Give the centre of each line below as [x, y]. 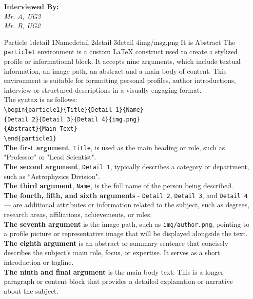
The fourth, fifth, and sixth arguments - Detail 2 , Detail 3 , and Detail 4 [126, 195]
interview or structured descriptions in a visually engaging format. [103, 90]
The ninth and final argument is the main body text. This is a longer [114, 271]
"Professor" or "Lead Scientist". [50, 157]
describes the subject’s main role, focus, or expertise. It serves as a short [112, 252]
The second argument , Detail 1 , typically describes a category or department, [126, 166]
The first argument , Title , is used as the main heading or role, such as [115, 147]
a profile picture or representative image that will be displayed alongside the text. [126, 233]
